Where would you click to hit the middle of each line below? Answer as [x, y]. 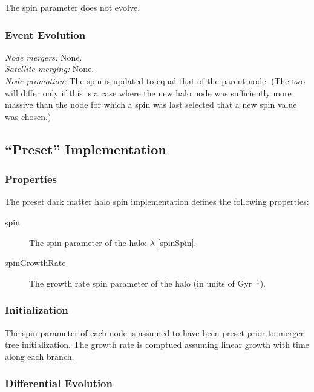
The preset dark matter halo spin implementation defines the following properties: [157, 201]
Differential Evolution [59, 383]
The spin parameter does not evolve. [73, 7]
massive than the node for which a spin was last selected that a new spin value [151, 105]
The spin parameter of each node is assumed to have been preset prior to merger [155, 332]
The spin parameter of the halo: [88, 242]
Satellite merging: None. [50, 69]
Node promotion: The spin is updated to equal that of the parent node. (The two [155, 81]
